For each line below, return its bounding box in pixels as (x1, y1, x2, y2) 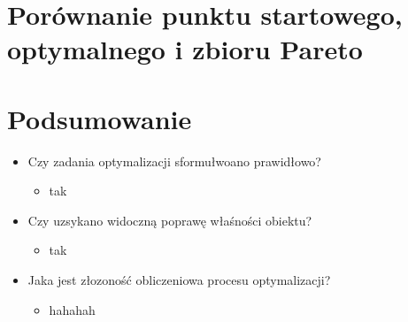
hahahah (49, 300, 96, 318)
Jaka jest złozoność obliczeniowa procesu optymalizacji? (27, 271, 331, 289)
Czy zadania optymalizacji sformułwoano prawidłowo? (27, 151, 321, 170)
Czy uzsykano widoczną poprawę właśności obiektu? (27, 211, 312, 229)
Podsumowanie (7, 100, 192, 136)
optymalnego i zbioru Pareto (7, 31, 363, 67)
